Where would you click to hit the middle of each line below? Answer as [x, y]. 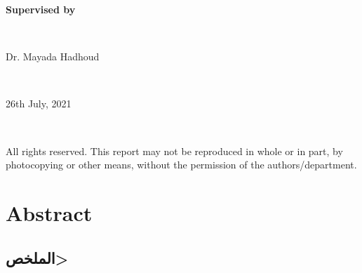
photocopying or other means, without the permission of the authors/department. [181, 165]
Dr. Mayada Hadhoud [53, 56]
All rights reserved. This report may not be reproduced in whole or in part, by [174, 151]
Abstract [49, 212]
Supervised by [41, 9]
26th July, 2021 [39, 104]
